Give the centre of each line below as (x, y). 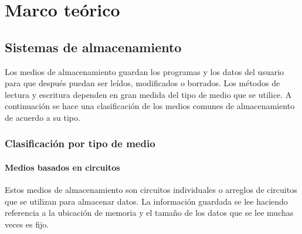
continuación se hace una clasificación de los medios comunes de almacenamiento (150, 106)
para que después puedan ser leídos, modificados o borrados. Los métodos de (142, 83)
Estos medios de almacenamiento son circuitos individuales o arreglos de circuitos (151, 190)
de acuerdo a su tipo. (43, 117)
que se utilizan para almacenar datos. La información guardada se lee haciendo (146, 201)
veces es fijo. (27, 224)
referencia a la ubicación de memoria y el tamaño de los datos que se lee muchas (149, 213)
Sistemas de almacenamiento (93, 47)
